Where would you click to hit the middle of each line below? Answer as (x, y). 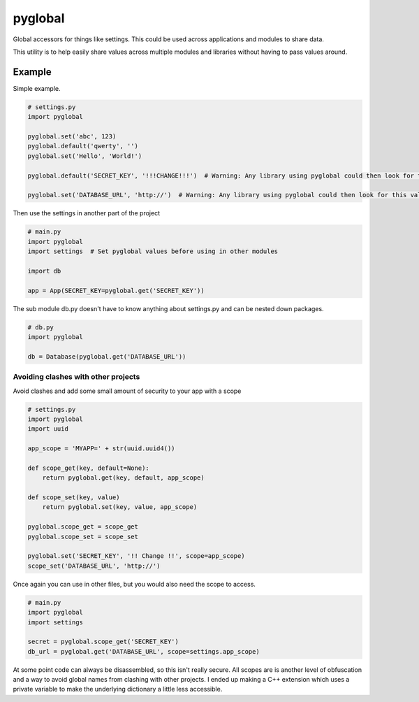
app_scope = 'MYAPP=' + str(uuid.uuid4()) (101, 449)
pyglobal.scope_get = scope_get (83, 527)
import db (44, 271)
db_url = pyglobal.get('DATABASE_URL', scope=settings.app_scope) (144, 651)
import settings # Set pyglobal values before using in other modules (153, 251)
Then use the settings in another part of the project (87, 213)
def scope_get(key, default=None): (88, 468)
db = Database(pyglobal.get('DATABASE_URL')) (107, 356)
